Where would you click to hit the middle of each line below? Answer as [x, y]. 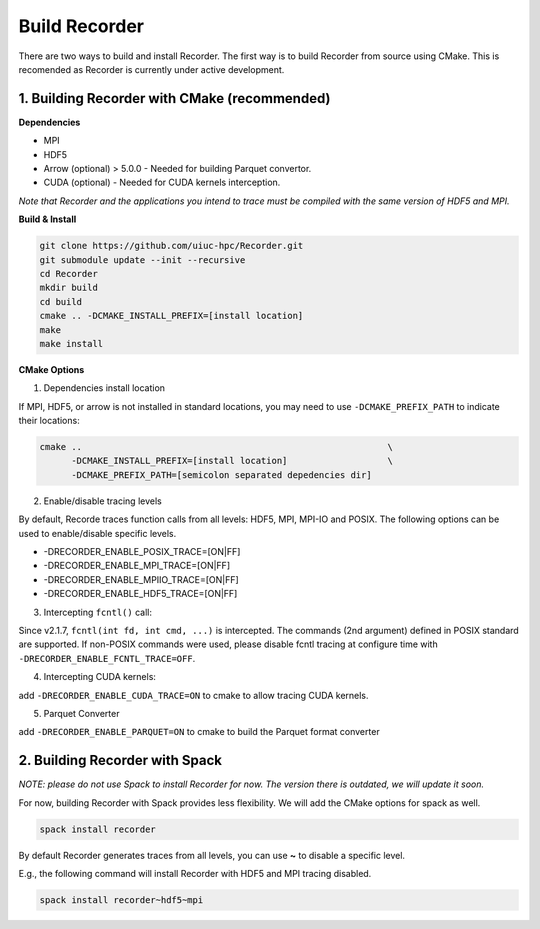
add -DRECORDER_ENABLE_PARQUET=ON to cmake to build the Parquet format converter [199, 732]
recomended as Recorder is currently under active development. [151, 69]
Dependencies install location [104, 388]
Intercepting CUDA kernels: [100, 677]
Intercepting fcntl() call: [97, 612]
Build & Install [47, 219]
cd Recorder [69, 273]
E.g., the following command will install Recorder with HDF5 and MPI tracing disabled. [195, 873]
